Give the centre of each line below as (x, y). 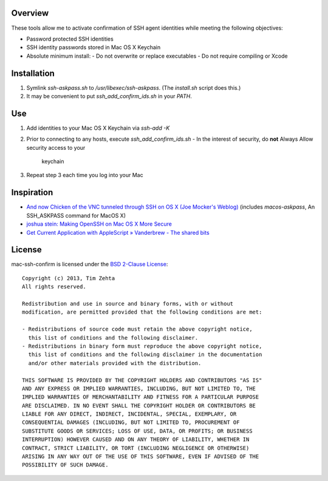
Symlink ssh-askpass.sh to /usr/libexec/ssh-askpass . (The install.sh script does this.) (134, 87)
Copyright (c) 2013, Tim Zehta (69, 278)
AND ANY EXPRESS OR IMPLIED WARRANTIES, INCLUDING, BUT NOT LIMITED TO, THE (139, 388)
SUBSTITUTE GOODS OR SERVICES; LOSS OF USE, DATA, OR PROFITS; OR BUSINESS (137, 431)
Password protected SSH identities (70, 39)
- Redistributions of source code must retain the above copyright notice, (137, 329)
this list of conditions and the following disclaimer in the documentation (145, 355)
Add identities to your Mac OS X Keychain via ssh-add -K (98, 128)
